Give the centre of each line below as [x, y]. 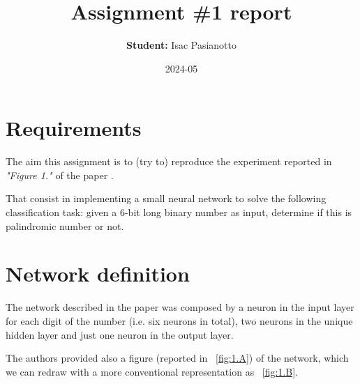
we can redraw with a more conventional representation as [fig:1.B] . [152, 371]
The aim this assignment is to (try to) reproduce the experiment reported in [169, 161]
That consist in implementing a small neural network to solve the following [166, 198]
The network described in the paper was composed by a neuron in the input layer [180, 307]
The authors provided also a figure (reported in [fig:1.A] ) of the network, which [177, 358]
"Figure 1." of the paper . [60, 175]
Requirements [74, 128]
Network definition [98, 274]
